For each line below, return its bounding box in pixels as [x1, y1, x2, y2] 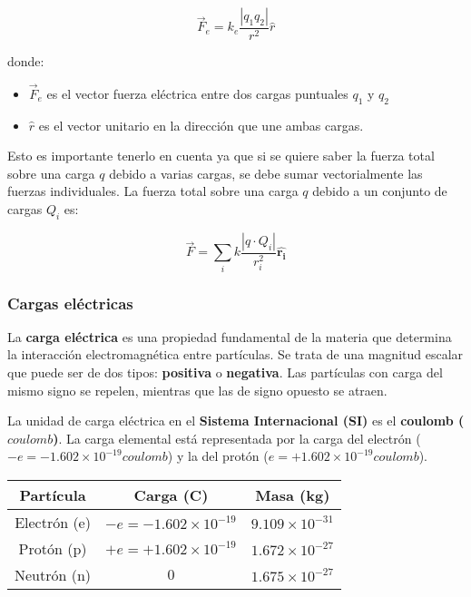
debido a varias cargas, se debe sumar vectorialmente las [109, 163, 423, 182]
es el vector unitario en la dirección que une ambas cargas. [38, 115, 364, 134]
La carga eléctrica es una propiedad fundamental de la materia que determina [7, 327, 452, 346]
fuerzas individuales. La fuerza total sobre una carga [7, 181, 299, 201]
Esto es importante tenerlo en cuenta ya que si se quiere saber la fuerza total [7, 146, 435, 165]
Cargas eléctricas [7, 291, 133, 314]
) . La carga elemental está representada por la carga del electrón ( [53, 428, 421, 447]
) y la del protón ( [167, 446, 269, 465]
